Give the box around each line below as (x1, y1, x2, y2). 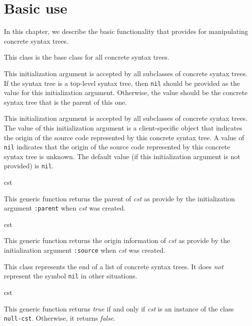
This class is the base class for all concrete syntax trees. (4, 52, 169, 62)
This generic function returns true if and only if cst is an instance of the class (4, 303, 234, 313)
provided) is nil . (4, 161, 54, 171)
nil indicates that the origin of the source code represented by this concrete (4, 142, 230, 152)
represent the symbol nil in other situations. (4, 271, 137, 281)
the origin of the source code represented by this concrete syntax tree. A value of (4, 132, 244, 142)
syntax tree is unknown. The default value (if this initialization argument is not (4, 151, 240, 161)
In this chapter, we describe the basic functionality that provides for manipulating (4, 26, 248, 36)
